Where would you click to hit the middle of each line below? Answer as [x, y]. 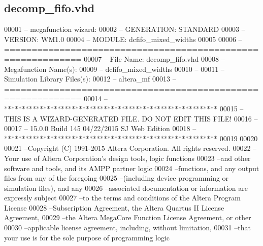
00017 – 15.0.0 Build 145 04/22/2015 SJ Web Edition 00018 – [100, 128]
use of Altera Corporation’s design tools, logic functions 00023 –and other [136, 158]
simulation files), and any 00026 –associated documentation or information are [126, 188]
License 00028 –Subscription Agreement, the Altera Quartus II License [114, 207]
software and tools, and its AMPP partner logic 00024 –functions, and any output [132, 168]
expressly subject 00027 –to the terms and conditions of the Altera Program [122, 198]
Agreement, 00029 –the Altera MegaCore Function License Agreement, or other [128, 217]
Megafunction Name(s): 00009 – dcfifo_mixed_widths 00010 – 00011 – [114, 69]
